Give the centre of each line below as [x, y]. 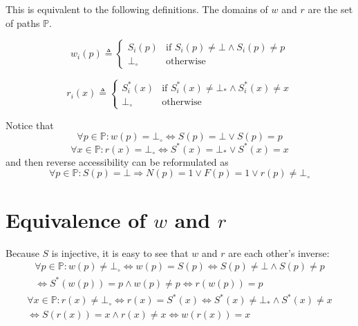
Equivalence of [76, 219]
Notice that [30, 125]
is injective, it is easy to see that [120, 252]
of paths [23, 22]
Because [22, 252]
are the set [330, 9]
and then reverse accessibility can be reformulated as [117, 161]
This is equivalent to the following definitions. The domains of [137, 9]
